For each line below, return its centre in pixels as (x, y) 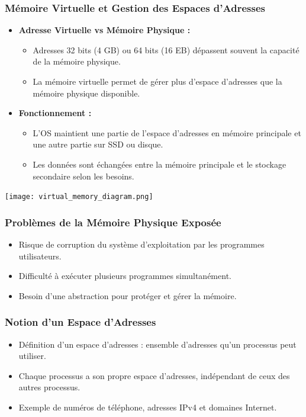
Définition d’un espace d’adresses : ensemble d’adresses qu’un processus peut (157, 344)
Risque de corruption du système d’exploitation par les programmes (141, 244)
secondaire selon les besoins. (83, 176)
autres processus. (49, 387)
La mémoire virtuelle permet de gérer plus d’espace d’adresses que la (157, 81)
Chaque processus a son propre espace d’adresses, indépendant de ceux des (154, 375)
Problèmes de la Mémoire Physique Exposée (113, 222)
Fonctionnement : (55, 113)
